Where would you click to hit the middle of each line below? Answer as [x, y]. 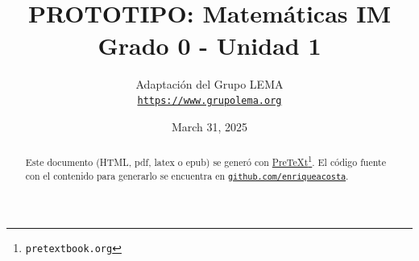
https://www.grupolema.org [209, 101]
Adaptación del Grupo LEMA [209, 83]
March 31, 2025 [209, 126]
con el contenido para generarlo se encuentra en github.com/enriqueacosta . [187, 175]
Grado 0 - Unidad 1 [209, 45]
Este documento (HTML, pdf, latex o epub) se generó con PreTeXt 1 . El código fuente [205, 161]
